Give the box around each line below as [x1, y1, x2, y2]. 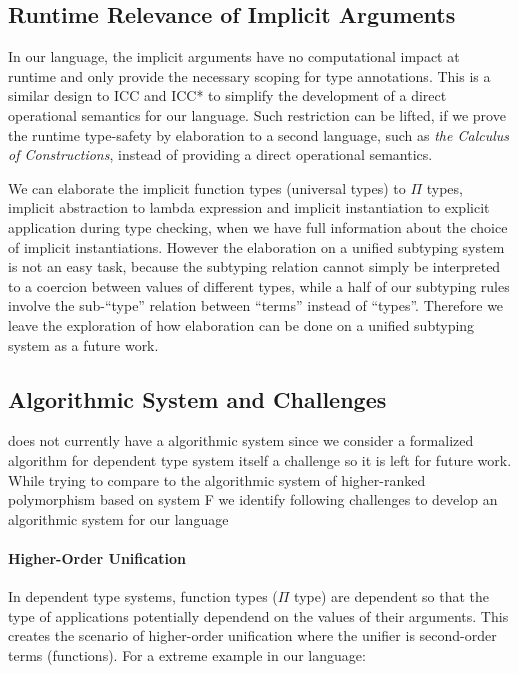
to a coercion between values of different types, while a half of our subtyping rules [8, 275, 510, 296]
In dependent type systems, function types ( [8, 586, 278, 607]
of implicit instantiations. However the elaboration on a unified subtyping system [8, 236, 505, 257]
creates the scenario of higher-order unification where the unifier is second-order [8, 625, 497, 646]
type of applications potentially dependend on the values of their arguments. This [8, 605, 509, 626]
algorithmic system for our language [8, 508, 229, 529]
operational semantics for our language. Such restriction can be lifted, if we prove [8, 104, 506, 125]
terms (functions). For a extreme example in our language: [8, 644, 366, 665]
